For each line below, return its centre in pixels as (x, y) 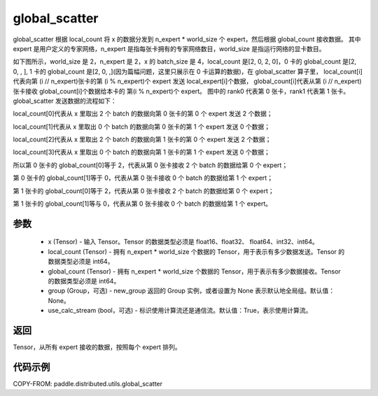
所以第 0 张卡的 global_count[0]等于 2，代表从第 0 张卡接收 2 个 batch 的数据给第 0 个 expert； (150, 165)
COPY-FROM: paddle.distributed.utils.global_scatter (88, 383)
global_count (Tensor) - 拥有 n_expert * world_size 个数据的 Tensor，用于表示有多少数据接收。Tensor (194, 271)
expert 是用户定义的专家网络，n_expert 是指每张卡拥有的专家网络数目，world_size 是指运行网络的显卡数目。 (169, 48)
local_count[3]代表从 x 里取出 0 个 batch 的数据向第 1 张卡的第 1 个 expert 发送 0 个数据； (142, 152)
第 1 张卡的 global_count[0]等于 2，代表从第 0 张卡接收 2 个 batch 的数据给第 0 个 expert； (143, 191)
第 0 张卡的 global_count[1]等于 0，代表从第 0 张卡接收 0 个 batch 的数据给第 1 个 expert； (143, 178)
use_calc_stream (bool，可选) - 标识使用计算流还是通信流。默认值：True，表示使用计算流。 (180, 311)
